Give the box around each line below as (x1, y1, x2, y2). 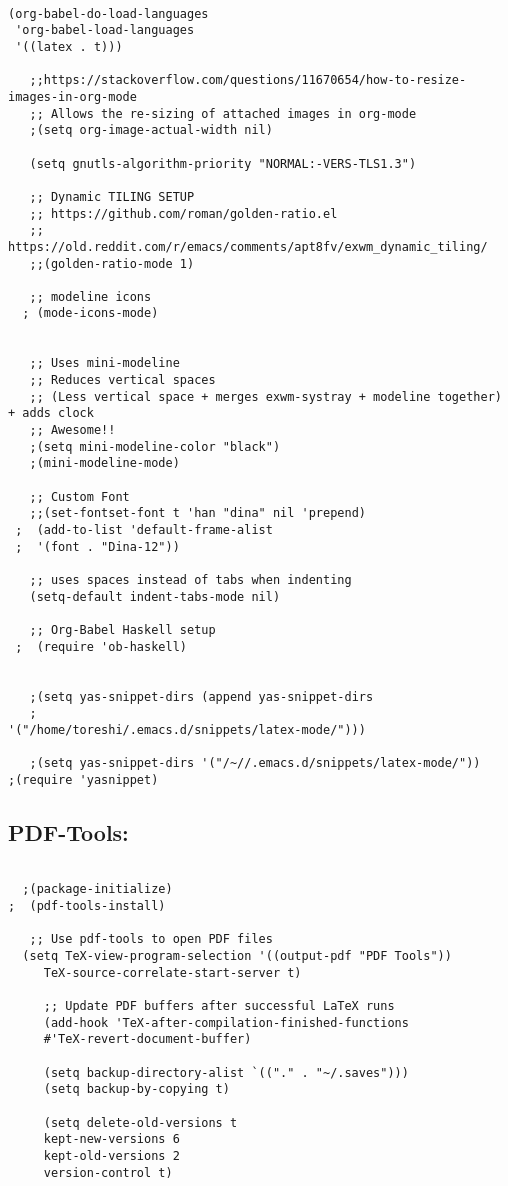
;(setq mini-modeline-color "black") (29, 439, 281, 454)
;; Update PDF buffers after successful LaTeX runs (43, 998, 395, 1013)
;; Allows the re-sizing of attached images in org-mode (29, 106, 417, 121)
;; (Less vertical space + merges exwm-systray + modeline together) (29, 389, 502, 404)
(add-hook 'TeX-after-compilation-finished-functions (43, 1015, 409, 1030)
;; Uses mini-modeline (29, 356, 180, 371)
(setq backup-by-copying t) (43, 1082, 230, 1097)
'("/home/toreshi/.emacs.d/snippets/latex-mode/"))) (8, 722, 366, 737)
